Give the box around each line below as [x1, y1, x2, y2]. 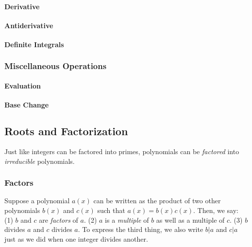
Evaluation [4, 81, 41, 90]
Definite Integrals [4, 39, 64, 49]
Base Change [4, 100, 49, 110]
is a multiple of [105, 214, 149, 225]
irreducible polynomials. [4, 156, 75, 166]
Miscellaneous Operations [4, 60, 107, 72]
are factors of [39, 214, 78, 225]
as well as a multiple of [156, 214, 225, 225]
